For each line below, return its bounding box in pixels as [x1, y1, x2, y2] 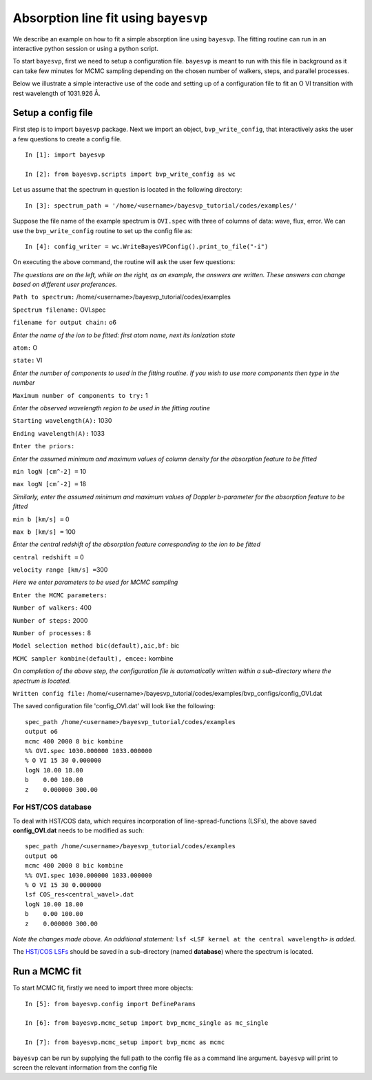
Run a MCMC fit [12, 966, 82, 977]
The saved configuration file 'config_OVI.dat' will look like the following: [12, 702, 216, 710]
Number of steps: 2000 [12, 616, 88, 624]
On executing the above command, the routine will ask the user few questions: [12, 258, 236, 266]
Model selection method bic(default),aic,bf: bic [12, 641, 180, 650]
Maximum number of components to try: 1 [12, 391, 148, 399]
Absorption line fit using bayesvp [12, 10, 208, 26]
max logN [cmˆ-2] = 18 [12, 480, 87, 488]
